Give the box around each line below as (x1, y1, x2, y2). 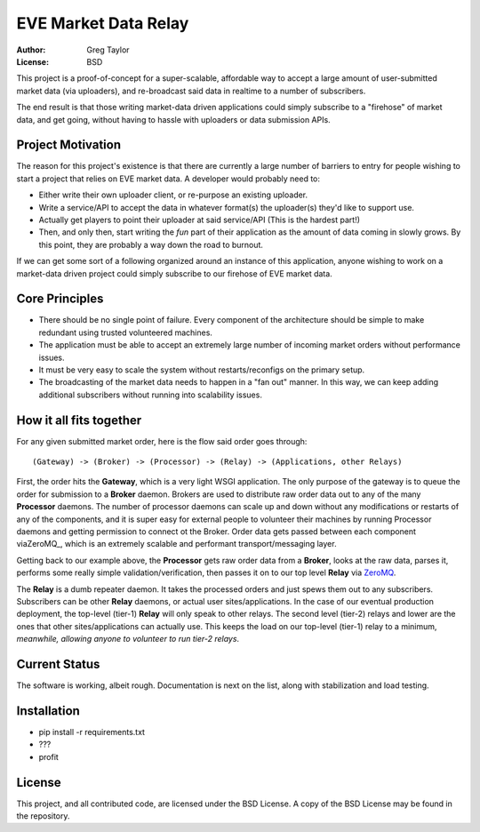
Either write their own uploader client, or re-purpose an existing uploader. (38, 189, 308, 200)
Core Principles (16, 292, 104, 307)
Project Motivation (16, 138, 122, 153)
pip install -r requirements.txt (38, 726, 146, 737)
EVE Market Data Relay (16, 13, 189, 33)
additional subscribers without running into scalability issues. (38, 389, 262, 400)
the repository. (16, 811, 70, 821)
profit (38, 751, 60, 762)
